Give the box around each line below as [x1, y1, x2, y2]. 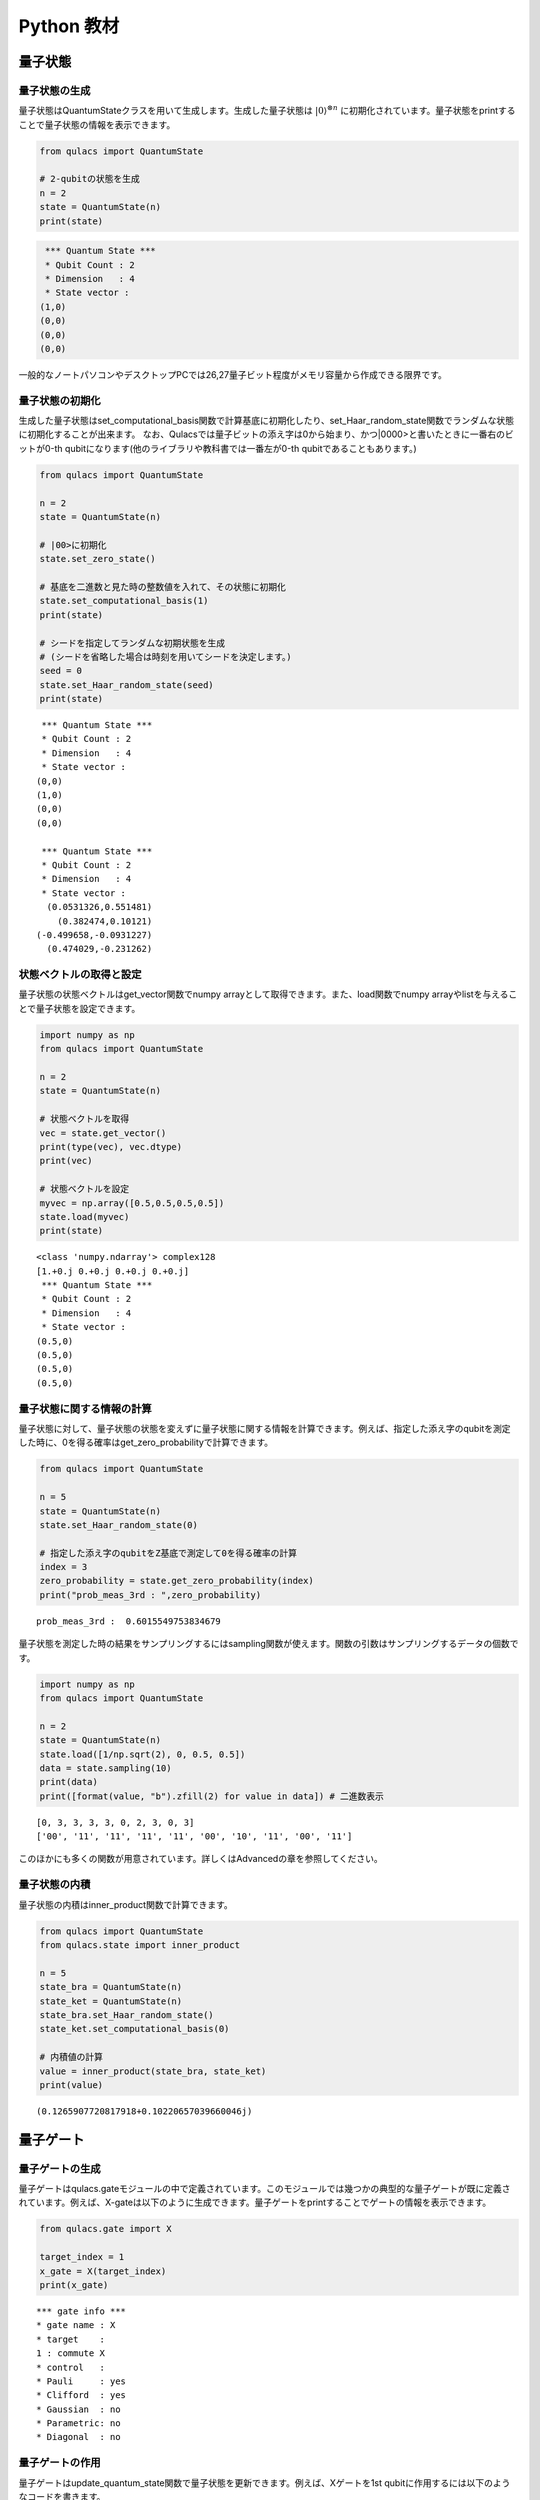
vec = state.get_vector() [39, 1127, 167, 1139]
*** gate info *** [36, 2305, 127, 2317]
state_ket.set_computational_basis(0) [39, 2023, 230, 2035]
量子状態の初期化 [18, 393, 101, 407]
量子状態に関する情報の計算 [18, 1401, 152, 1415]
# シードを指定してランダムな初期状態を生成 [39, 637, 226, 649]
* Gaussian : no [36, 2403, 121, 2415]
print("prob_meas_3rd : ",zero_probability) [39, 1589, 262, 1600]
